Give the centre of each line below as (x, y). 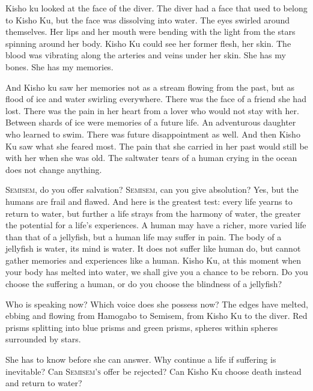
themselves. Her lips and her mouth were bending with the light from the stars (150, 32)
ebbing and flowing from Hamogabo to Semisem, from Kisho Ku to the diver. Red (156, 316)
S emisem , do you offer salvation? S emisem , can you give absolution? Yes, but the (152, 189)
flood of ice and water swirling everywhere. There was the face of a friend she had (156, 99)
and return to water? (44, 383)
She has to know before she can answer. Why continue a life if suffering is (141, 359)
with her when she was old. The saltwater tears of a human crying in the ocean (151, 158)
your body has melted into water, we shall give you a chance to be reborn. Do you (157, 272)
